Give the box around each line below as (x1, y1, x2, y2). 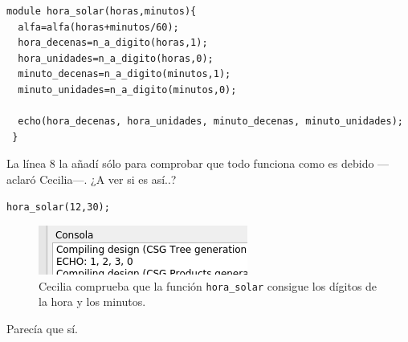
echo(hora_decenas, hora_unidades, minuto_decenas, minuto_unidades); (18, 116, 403, 128)
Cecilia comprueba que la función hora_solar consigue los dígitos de (39, 277, 377, 294)
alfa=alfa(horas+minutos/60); (18, 21, 179, 33)
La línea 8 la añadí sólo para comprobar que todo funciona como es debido (6, 155, 374, 172)
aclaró (6, 170, 36, 187)
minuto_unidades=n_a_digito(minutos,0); (18, 83, 237, 96)
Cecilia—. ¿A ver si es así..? (39, 170, 177, 187)
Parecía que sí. (6, 320, 78, 336)
